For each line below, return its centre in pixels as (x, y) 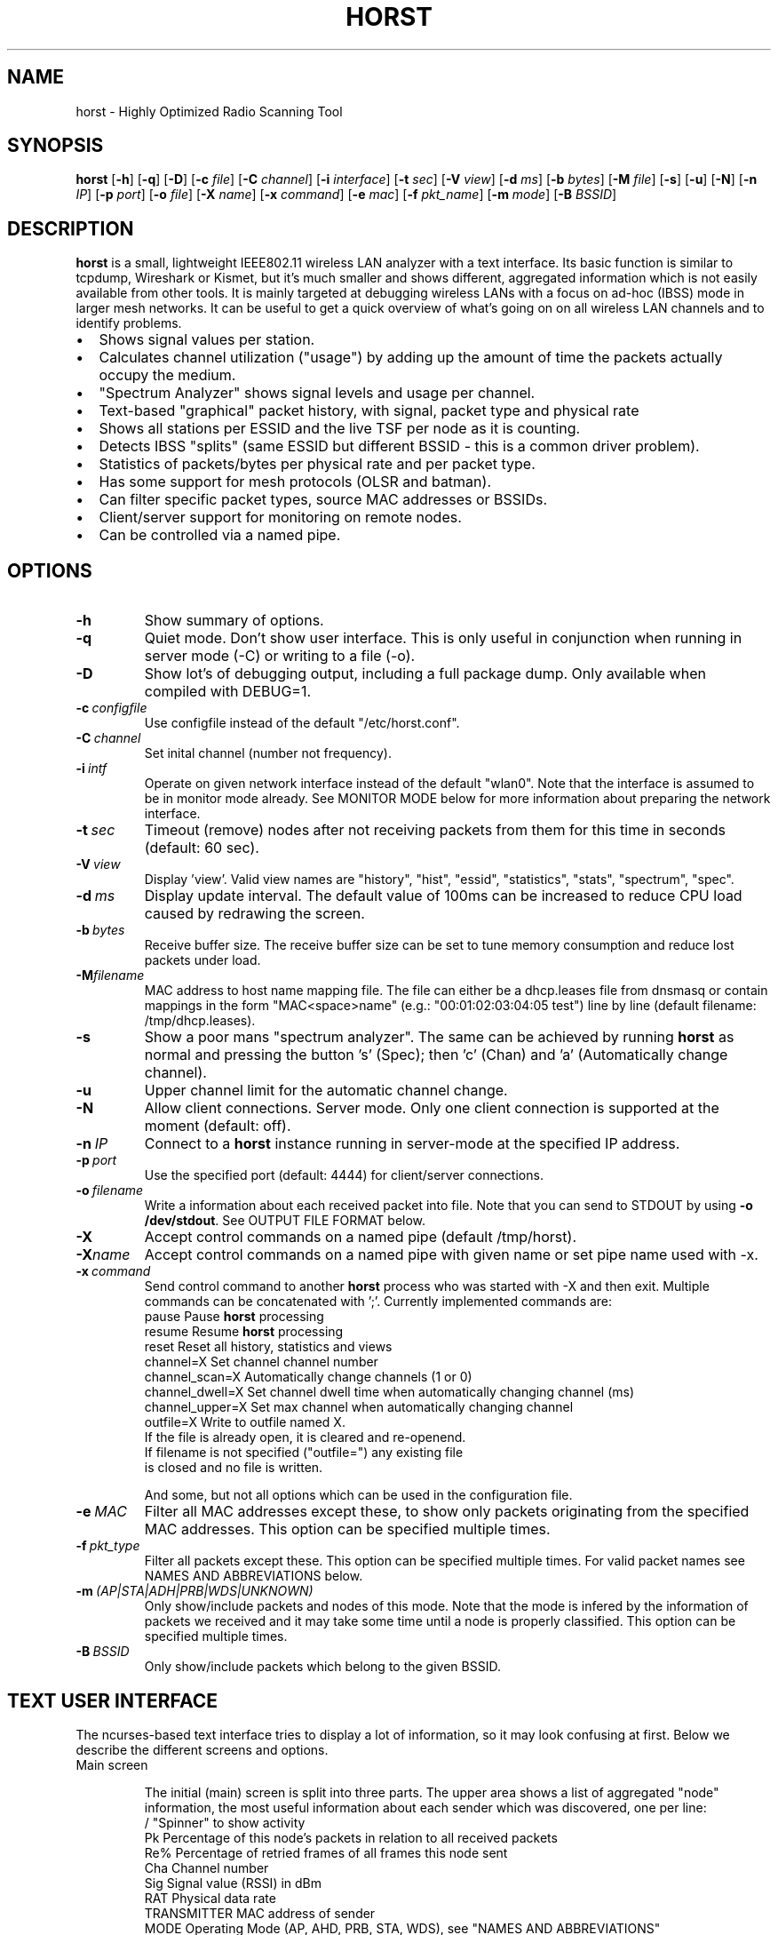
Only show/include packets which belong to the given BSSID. (322, 1667)
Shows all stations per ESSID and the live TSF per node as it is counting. (340, 429)
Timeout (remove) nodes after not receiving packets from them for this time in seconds (435, 830)
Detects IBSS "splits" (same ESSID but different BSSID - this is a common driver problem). (399, 446)
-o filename (110, 1190)
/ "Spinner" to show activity (225, 1822)
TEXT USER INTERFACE (113, 1700)
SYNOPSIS (56, 146)
